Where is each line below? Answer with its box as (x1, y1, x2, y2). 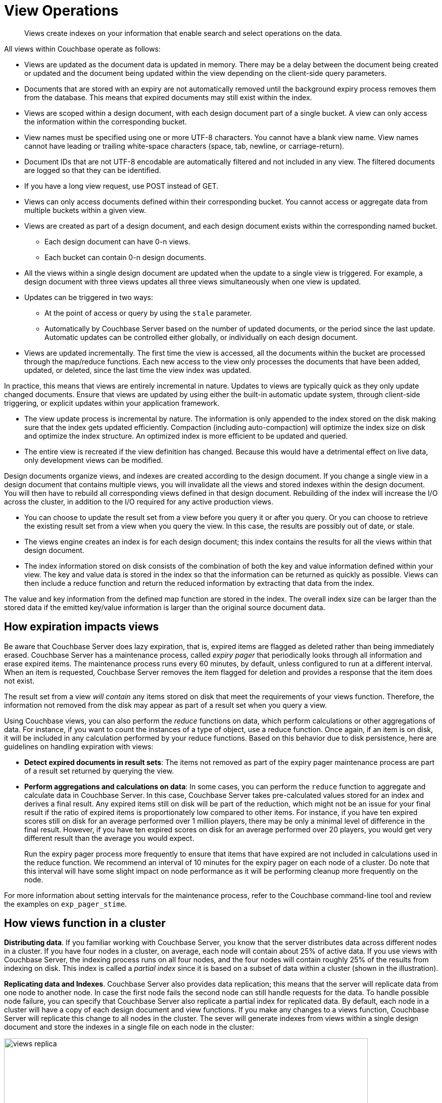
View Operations (4, 2, 119, 19)
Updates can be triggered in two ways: (24, 292, 153, 302)
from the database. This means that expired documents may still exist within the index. (24, 93, 312, 102)
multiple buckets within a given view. (24, 205, 146, 215)
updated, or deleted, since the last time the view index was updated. (24, 365, 252, 374)
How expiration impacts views (4, 620, 159, 633)
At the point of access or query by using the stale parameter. (44, 308, 252, 317)
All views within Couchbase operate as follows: (4, 44, 161, 53)
